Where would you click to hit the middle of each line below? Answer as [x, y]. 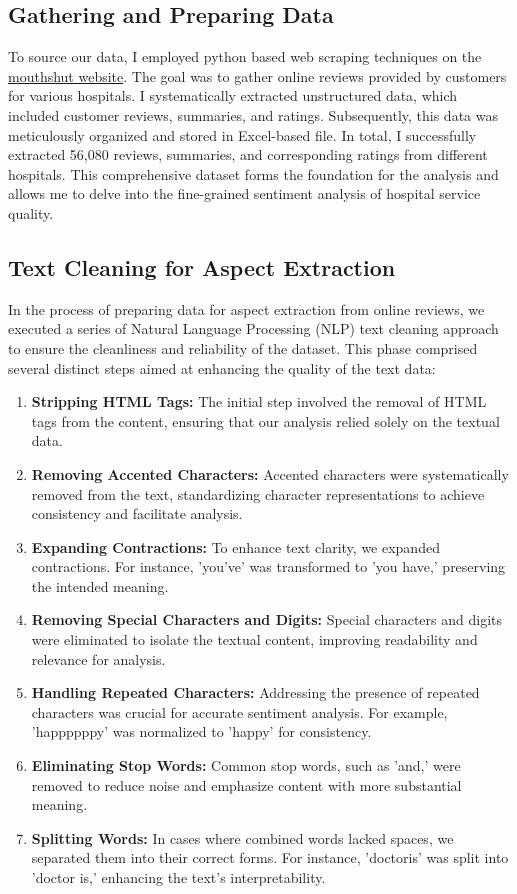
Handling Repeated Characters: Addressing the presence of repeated [255, 692]
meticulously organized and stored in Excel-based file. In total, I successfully [242, 134]
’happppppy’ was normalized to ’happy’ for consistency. [201, 731]
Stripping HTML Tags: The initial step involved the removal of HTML [259, 401]
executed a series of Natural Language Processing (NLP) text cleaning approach [253, 328]
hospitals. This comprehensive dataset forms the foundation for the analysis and [253, 173]
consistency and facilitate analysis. [137, 513]
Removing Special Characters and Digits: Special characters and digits [266, 619]
